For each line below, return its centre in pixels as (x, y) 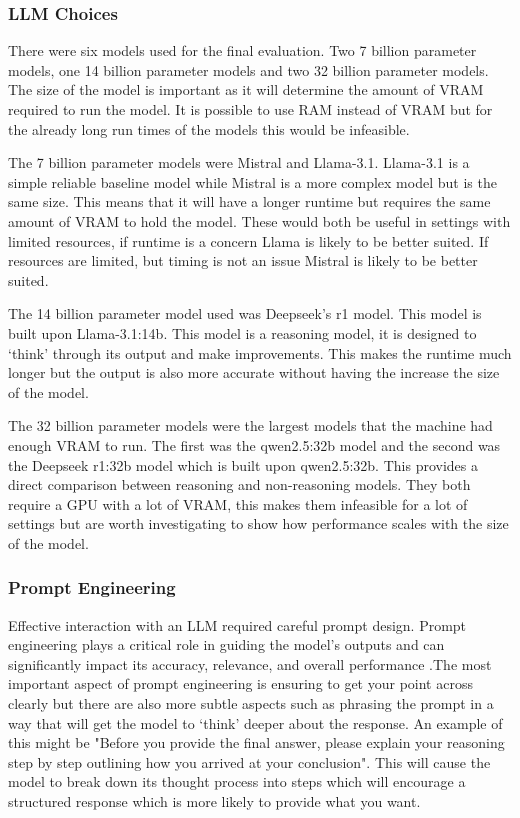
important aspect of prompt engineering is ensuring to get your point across (240, 683)
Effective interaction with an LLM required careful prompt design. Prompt (237, 624)
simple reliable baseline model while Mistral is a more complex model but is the (252, 181)
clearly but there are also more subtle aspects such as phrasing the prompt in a (251, 703)
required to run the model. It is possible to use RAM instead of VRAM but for (250, 109)
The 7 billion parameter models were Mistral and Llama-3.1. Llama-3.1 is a (239, 162)
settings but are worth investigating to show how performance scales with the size (258, 523)
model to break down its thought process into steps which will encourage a (237, 781)
